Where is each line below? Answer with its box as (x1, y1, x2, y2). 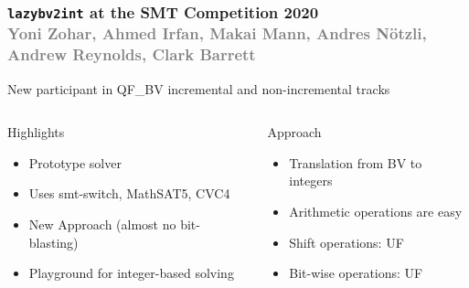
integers (289, 171, 333, 190)
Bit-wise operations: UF (289, 263, 423, 283)
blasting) (28, 232, 79, 251)
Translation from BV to (289, 153, 422, 172)
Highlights (7, 123, 65, 142)
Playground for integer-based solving (28, 263, 234, 283)
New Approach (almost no (28, 215, 176, 233)
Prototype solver (28, 153, 122, 172)
